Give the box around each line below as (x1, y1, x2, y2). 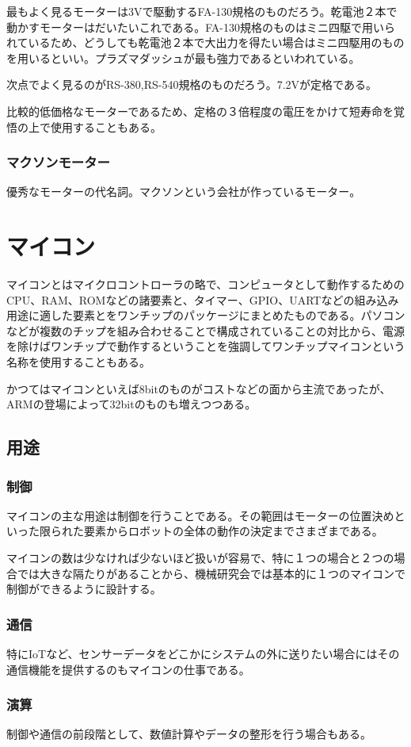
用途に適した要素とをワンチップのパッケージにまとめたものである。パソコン (6, 307, 405, 324)
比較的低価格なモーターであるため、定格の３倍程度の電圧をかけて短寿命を (6, 102, 394, 119)
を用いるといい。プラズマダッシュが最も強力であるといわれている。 (6, 49, 360, 66)
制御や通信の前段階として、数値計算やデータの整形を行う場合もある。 (6, 726, 371, 742)
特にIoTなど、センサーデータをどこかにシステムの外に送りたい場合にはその (6, 645, 400, 662)
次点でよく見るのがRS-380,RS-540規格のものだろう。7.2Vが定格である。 (6, 76, 377, 93)
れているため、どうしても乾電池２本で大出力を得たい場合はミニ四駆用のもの (6, 34, 405, 51)
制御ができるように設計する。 (6, 580, 162, 597)
